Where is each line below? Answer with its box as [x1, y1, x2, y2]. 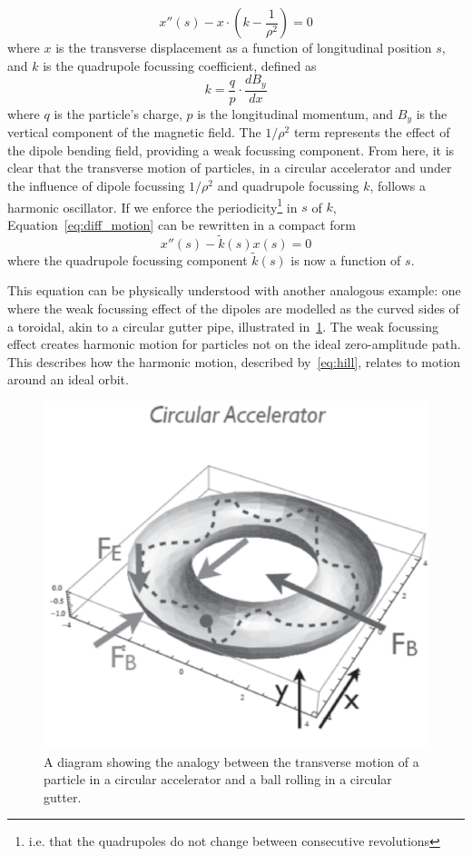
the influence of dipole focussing [7, 175, 185, 194]
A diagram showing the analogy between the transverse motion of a [44, 751, 419, 771]
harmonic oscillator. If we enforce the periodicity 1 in [7, 194, 298, 216]
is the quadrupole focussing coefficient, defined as [43, 55, 317, 75]
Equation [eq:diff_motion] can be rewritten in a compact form [7, 214, 356, 234]
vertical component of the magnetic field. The [7, 123, 261, 142]
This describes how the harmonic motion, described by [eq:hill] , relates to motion [7, 352, 461, 371]
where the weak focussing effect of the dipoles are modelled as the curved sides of [7, 298, 459, 317]
